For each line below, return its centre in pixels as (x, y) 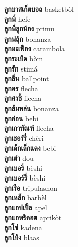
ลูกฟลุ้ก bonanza (28, 38)
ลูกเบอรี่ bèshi (23, 168)
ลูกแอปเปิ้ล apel (26, 207)
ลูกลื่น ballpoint (27, 78)
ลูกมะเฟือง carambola (35, 48)
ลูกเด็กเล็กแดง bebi (30, 148)
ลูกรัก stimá (21, 68)
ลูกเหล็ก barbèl (25, 198)
